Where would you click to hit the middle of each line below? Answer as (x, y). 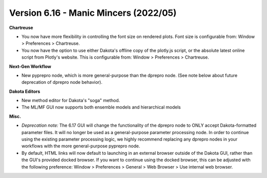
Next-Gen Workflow (30, 66)
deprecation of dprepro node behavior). (62, 82)
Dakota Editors (25, 91)
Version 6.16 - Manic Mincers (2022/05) (93, 13)
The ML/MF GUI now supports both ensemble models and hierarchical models (101, 107)
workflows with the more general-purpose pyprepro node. (81, 146)
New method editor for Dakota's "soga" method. (71, 101)
